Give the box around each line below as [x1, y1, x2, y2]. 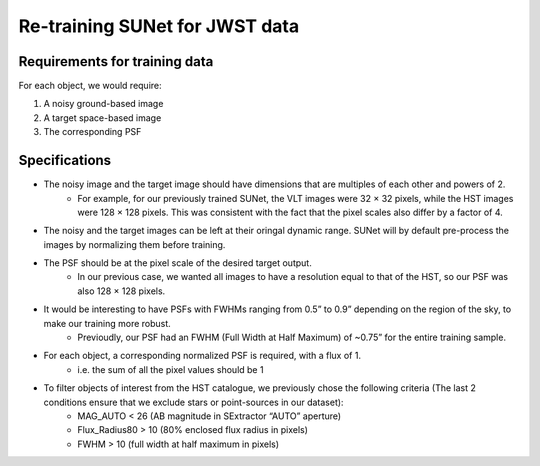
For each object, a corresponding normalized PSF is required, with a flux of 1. [43, 350, 362, 362]
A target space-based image [43, 111, 162, 124]
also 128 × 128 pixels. [77, 285, 166, 297]
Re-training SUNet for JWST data [18, 15, 300, 37]
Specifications [18, 152, 112, 169]
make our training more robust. [43, 317, 172, 329]
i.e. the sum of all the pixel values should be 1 [77, 363, 264, 375]
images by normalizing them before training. [43, 238, 226, 250]
